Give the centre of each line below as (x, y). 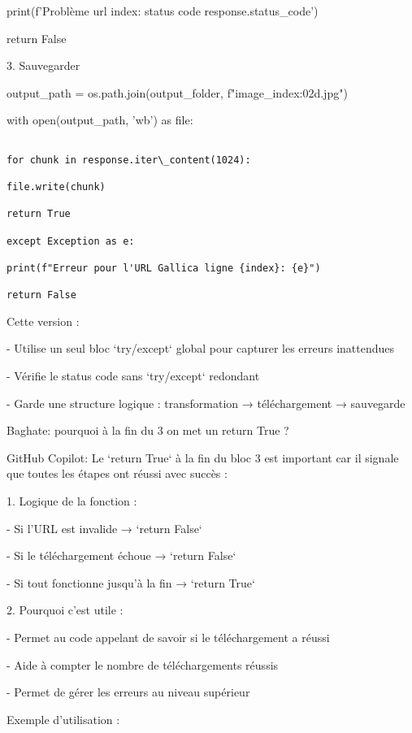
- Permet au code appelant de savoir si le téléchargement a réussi (168, 637)
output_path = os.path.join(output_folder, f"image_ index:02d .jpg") (177, 92)
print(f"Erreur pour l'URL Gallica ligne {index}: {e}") (164, 268)
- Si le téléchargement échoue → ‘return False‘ (121, 555)
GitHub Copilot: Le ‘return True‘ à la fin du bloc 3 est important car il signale (203, 457)
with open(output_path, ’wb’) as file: (100, 120)
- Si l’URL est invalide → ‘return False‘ (104, 528)
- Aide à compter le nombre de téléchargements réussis (143, 664)
